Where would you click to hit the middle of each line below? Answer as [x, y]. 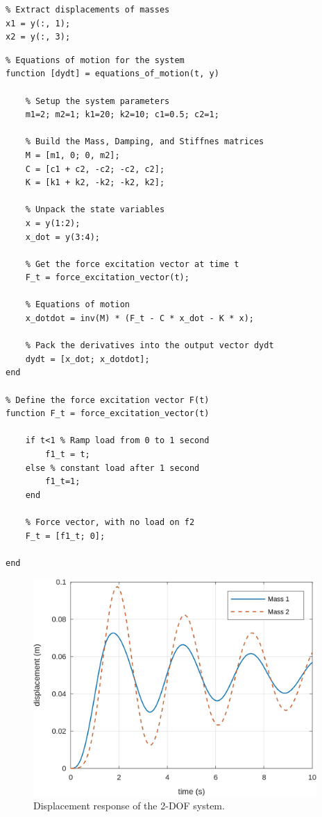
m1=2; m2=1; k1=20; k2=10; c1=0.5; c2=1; [122, 115]
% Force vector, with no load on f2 [110, 522]
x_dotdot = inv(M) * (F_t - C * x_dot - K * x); [139, 319]
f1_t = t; [68, 454]
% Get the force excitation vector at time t [132, 264]
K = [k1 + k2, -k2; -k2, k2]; [95, 183]
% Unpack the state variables [95, 210]
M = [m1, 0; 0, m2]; [73, 155]
